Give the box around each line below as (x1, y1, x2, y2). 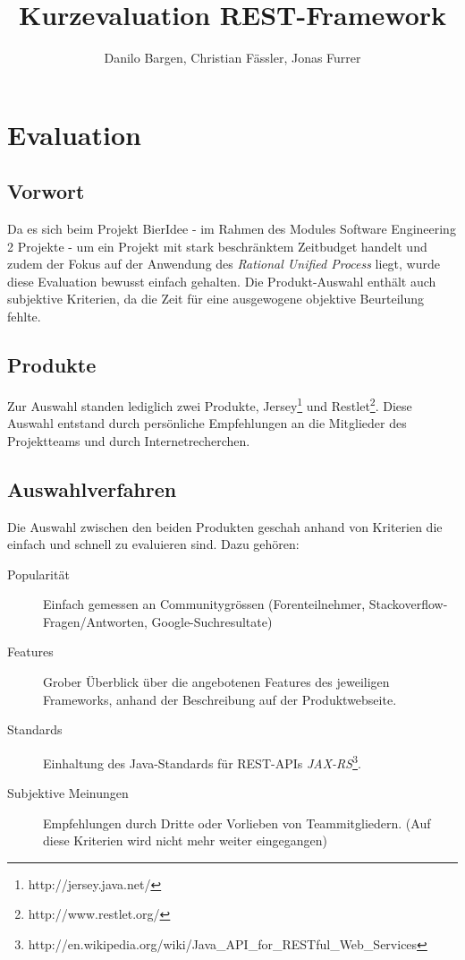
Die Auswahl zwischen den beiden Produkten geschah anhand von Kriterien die (7, 517, 443, 536)
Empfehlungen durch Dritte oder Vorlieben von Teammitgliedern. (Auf (43, 813, 431, 832)
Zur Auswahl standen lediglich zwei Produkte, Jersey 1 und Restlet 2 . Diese (7, 393, 412, 415)
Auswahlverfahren (7, 475, 177, 502)
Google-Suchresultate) (151, 612, 273, 630)
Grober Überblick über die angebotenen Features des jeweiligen (43, 673, 390, 691)
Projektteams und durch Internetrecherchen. (7, 431, 250, 450)
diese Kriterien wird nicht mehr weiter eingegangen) (43, 831, 327, 850)
